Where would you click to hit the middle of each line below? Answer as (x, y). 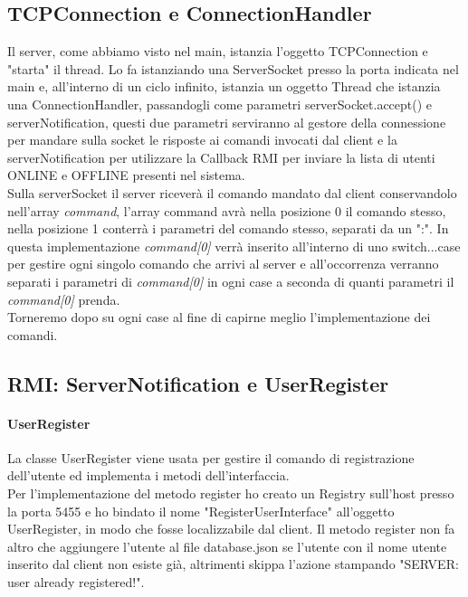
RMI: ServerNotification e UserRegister (198, 383)
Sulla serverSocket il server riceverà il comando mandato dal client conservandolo (232, 192)
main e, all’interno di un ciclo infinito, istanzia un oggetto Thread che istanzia (224, 86)
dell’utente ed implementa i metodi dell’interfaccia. (148, 475)
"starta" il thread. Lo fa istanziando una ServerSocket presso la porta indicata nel (233, 68)
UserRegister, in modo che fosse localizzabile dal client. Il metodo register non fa (231, 529)
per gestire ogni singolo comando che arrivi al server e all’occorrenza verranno (223, 264)
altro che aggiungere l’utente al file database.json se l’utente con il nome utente (227, 546)
